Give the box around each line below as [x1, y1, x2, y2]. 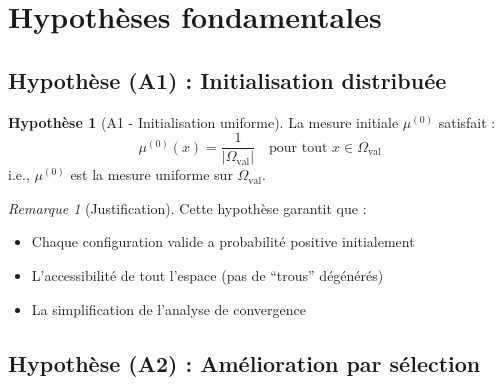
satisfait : [438, 111, 496, 132]
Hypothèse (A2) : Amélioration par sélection [8, 347, 481, 378]
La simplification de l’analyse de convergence [31, 298, 306, 319]
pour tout [269, 140, 328, 155]
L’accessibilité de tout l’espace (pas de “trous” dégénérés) [31, 265, 384, 286]
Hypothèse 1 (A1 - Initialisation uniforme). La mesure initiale [8, 111, 399, 132]
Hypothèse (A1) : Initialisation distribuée [8, 64, 447, 95]
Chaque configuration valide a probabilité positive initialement [31, 231, 415, 252]
